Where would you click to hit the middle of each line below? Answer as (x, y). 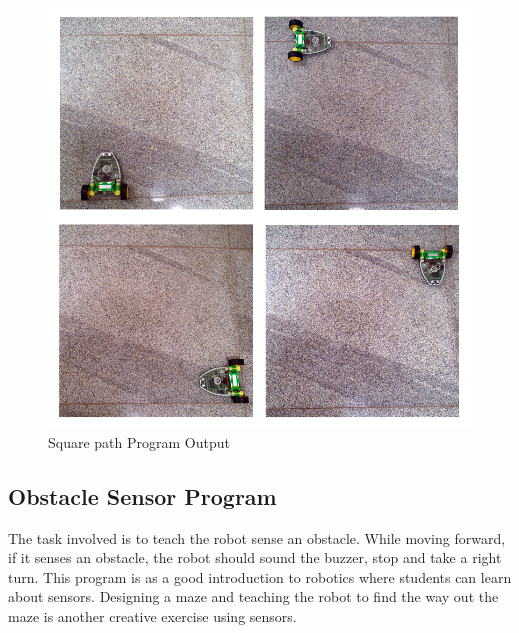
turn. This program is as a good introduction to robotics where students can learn (260, 576)
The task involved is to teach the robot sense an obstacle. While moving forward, (257, 537)
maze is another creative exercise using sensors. (152, 616)
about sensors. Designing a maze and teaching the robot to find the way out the (253, 596)
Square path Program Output (139, 441)
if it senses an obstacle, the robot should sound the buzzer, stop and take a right (255, 557)
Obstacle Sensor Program (142, 495)
